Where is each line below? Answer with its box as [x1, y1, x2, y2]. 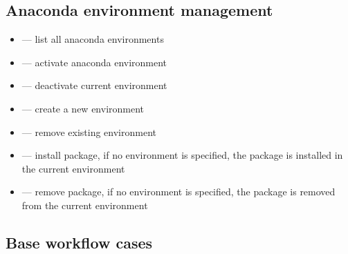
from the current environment [21, 197, 148, 212]
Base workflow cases [6, 231, 153, 253]
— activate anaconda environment [21, 55, 167, 69]
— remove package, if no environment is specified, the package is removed [21, 184, 336, 199]
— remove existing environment [21, 124, 156, 139]
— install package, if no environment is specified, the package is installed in [21, 148, 343, 162]
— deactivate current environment [21, 78, 167, 92]
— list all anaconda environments [21, 32, 164, 46]
